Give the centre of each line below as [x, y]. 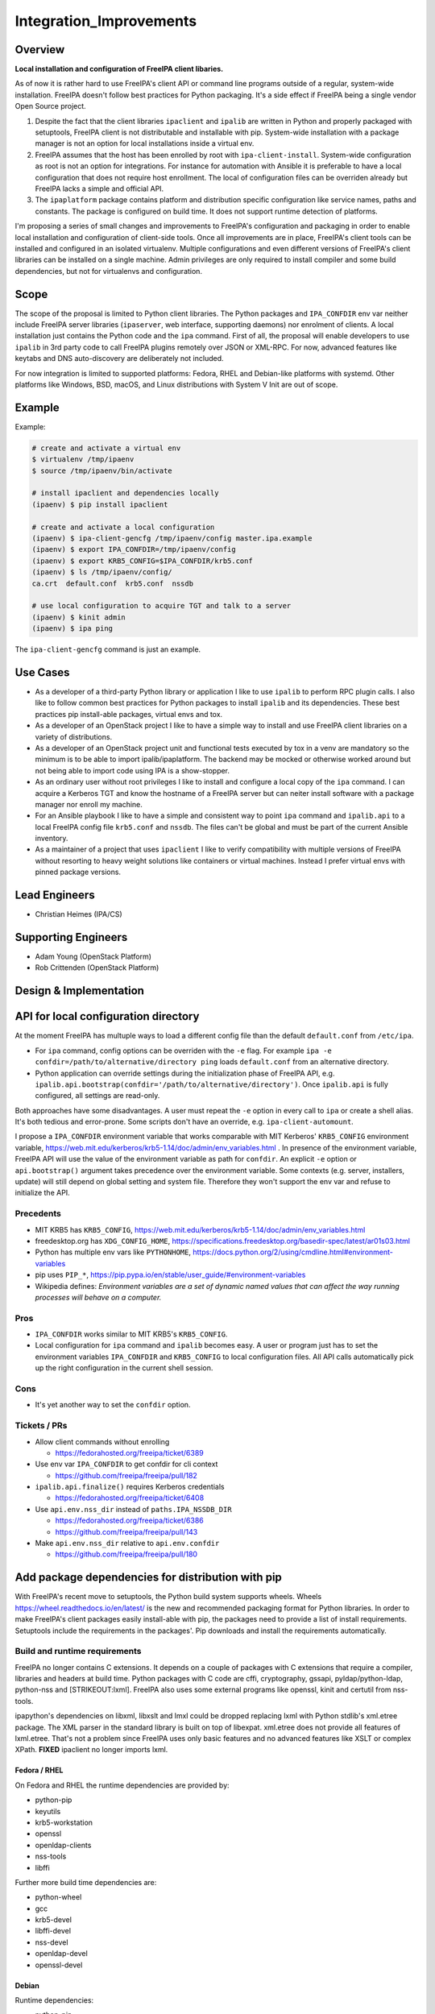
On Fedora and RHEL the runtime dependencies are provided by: [122, 1785]
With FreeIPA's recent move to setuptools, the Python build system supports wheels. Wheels [168, 1597]
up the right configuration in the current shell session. [124, 1368]
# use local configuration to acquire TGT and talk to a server [162, 606]
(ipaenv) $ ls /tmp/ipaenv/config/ [102, 572]
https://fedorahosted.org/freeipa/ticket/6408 [130, 1498]
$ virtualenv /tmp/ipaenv [83, 460]
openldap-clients [63, 1845]
